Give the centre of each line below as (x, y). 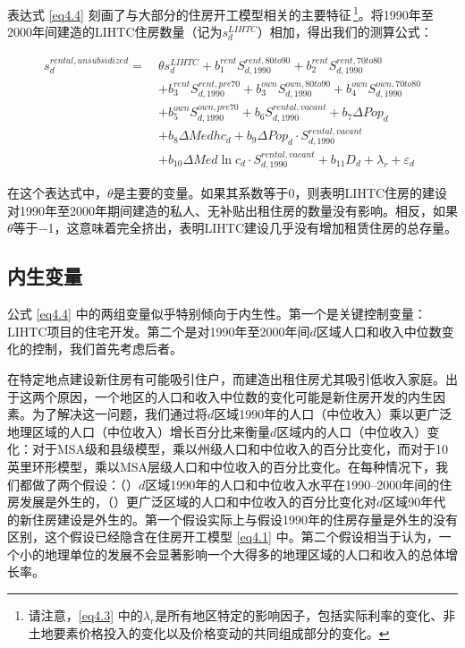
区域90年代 (414, 502)
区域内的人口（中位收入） (352, 431)
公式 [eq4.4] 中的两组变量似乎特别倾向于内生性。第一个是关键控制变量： (217, 314)
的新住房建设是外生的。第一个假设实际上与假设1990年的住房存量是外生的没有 (232, 519)
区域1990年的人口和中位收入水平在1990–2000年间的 (292, 484)
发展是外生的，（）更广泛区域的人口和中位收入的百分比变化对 (198, 502)
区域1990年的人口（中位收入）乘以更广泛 (333, 414)
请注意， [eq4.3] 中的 (85, 615)
